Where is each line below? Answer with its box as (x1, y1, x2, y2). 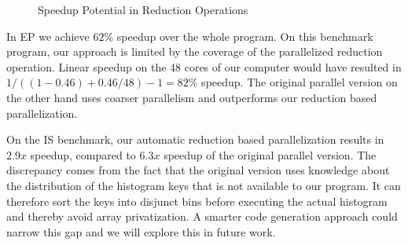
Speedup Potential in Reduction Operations (38, 2, 248, 17)
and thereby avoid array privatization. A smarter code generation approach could (6, 208, 398, 225)
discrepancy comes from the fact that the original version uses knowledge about (6, 162, 390, 178)
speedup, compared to (30, 146, 136, 163)
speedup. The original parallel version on (201, 74, 398, 90)
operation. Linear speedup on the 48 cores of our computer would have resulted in (6, 58, 402, 75)
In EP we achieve (6, 27, 90, 44)
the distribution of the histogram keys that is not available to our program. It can (6, 177, 401, 193)
